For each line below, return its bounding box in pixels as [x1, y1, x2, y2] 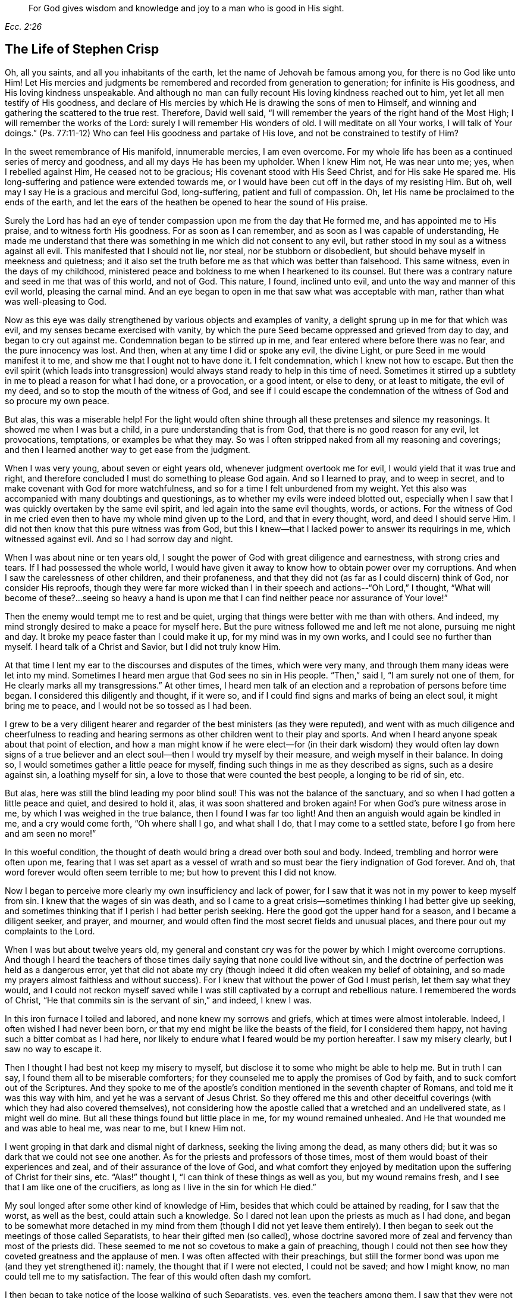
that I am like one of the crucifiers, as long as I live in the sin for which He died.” [5, 1181, 316, 1192]
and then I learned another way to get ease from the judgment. [5, 444, 250, 455]
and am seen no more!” [5, 828, 96, 839]
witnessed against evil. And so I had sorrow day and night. [5, 533, 233, 544]
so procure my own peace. [5, 395, 109, 406]
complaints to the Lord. [5, 925, 95, 936]
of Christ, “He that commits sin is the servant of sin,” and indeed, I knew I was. [5, 994, 312, 1005]
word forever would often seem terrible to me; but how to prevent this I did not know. [5, 867, 337, 877]
